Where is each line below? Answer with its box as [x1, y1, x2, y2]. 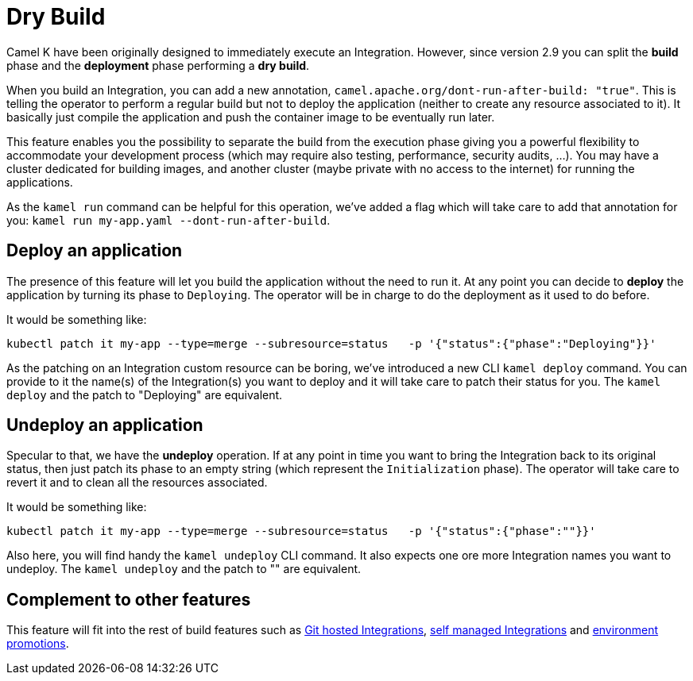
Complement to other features [6, 589, 251, 610]
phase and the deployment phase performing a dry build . [6, 58, 310, 72]
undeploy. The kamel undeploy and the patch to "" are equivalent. [6, 562, 362, 576]
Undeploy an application [6, 415, 203, 436]
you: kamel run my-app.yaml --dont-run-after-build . [6, 213, 331, 227]
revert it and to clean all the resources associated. [6, 475, 268, 490]
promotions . [6, 637, 69, 651]
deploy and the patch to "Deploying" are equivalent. [6, 387, 283, 402]
